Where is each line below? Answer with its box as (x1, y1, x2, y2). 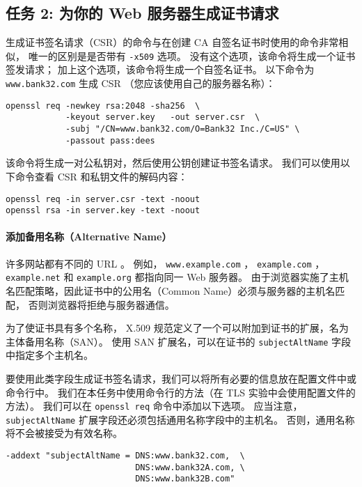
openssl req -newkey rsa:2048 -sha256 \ (6, 100, 200, 111)
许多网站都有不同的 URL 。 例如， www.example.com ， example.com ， (6, 256, 325, 270)
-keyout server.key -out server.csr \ (65, 112, 260, 123)
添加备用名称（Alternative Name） (6, 229, 172, 244)
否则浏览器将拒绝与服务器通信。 (28, 297, 175, 311)
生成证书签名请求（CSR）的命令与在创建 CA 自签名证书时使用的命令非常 (6, 35, 339, 49)
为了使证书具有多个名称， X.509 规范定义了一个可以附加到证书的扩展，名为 (6, 320, 349, 335)
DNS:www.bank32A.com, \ (135, 462, 245, 472)
